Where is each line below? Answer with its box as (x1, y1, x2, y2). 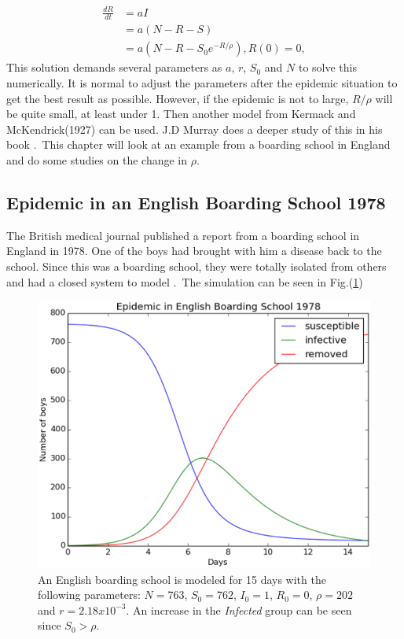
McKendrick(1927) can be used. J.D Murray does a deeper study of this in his (6, 120, 383, 137)
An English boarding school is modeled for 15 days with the (38, 571, 326, 587)
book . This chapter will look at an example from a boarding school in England (6, 136, 391, 153)
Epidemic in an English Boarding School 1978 (6, 190, 386, 214)
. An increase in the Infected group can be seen (126, 601, 352, 618)
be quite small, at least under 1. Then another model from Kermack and (6, 105, 356, 122)
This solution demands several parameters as (6, 59, 222, 76)
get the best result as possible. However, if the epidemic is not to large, (6, 90, 349, 106)
